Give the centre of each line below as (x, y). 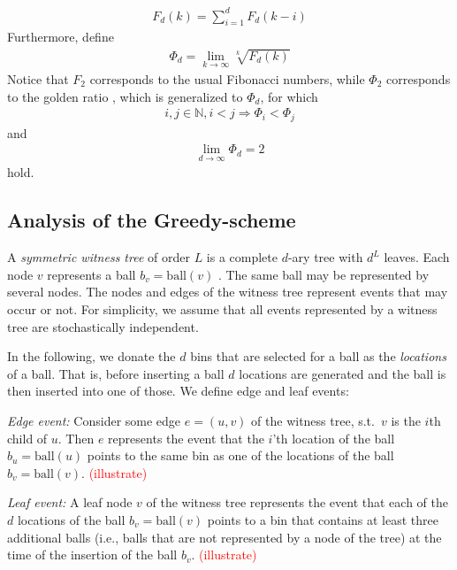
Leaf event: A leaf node (70, 502)
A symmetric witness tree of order (99, 257)
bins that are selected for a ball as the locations (318, 356)
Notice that (38, 78)
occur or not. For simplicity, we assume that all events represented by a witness (222, 309)
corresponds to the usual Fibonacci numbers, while (227, 78)
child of (27, 438)
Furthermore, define (61, 37)
